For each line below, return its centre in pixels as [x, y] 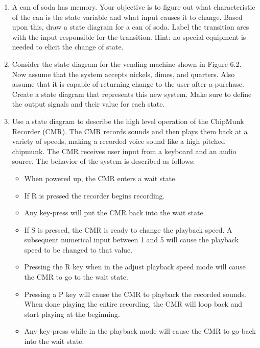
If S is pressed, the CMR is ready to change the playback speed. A [128, 229]
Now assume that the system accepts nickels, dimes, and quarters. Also [123, 74]
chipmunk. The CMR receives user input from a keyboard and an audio [124, 151]
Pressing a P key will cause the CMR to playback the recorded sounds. [135, 294]
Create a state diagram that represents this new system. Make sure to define [132, 94]
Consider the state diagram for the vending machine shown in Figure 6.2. [127, 64]
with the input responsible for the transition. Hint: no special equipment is [129, 36]
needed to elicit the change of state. [68, 47]
